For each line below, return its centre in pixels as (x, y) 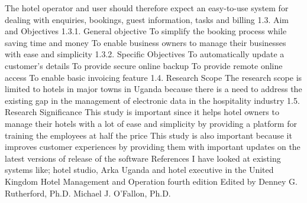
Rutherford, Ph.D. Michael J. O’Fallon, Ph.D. (88, 193)
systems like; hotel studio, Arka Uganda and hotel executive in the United (139, 170)
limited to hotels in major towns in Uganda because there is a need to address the (153, 89)
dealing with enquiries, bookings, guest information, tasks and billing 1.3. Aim (147, 19)
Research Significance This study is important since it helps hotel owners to (142, 112)
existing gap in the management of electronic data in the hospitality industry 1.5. (152, 100)
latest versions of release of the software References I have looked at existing (143, 158)
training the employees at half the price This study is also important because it (148, 135)
